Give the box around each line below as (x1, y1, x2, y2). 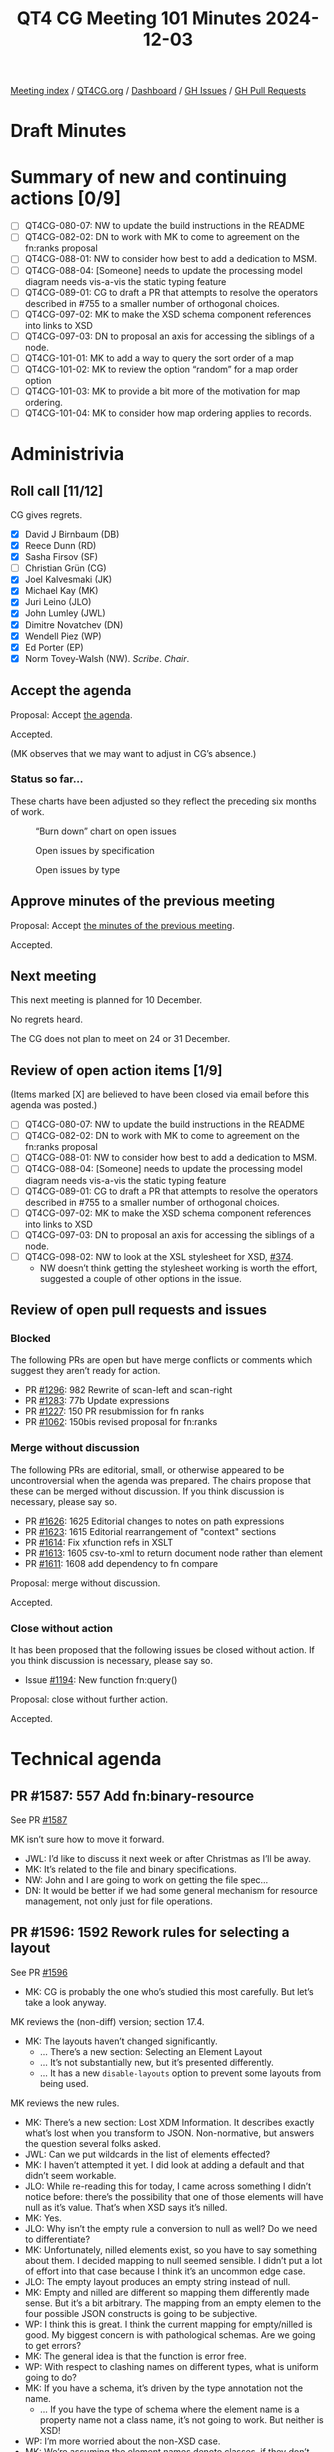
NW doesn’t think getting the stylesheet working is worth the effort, (39, 1262, 318, 1274)
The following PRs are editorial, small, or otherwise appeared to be (10, 1463, 285, 1476)
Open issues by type (35, 863, 121, 876)
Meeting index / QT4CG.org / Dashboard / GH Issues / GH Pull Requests (10, 85, 307, 97)
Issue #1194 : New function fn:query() (24, 1674, 178, 1686)
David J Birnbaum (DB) (24, 528, 120, 540)
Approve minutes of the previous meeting (10, 893, 275, 910)
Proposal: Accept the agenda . (10, 708, 133, 721)
